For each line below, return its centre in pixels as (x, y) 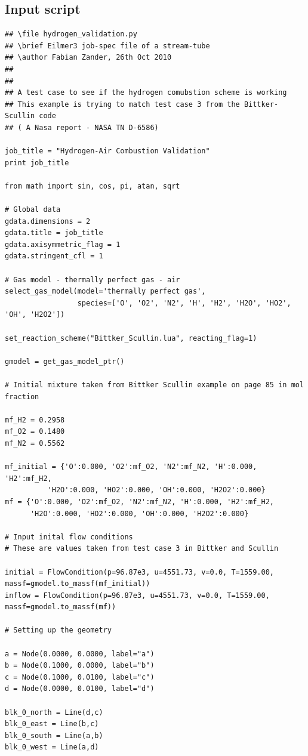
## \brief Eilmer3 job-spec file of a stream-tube (107, 46)
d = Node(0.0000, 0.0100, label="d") (80, 689)
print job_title (37, 163)
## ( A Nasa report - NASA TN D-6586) (82, 127)
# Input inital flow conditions (69, 537)
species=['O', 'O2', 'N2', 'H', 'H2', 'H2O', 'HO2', (184, 303)
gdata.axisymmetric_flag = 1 (63, 244)
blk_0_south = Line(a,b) (54, 735)
